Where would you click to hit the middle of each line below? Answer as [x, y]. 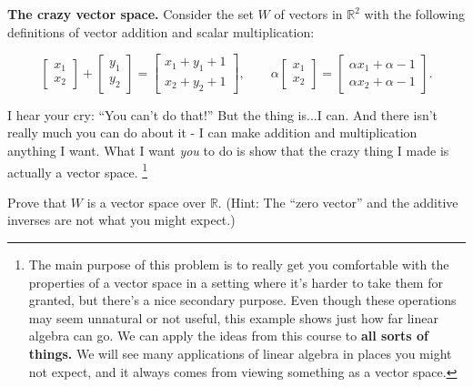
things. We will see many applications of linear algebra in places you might [240, 354]
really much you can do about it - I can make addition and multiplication [212, 132]
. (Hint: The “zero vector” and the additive [338, 202]
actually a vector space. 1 [78, 170]
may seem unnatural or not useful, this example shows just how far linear [233, 317]
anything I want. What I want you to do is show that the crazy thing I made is [228, 151]
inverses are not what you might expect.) [121, 220]
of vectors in [308, 14]
